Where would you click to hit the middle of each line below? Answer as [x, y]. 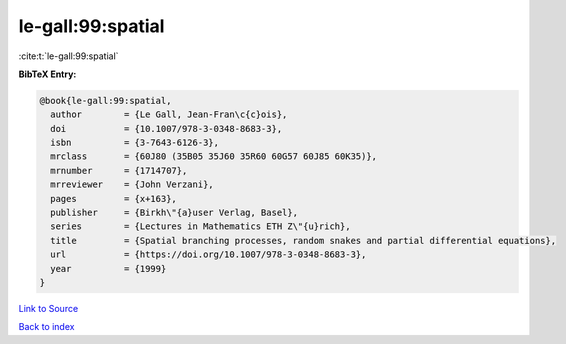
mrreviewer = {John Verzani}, [132, 184]
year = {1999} [108, 268]
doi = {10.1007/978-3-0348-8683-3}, [166, 128]
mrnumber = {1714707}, [119, 170]
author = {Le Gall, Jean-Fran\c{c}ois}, [169, 114]
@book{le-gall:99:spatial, [105, 100]
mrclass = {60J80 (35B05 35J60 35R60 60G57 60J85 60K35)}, [214, 156]
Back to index [46, 327]
